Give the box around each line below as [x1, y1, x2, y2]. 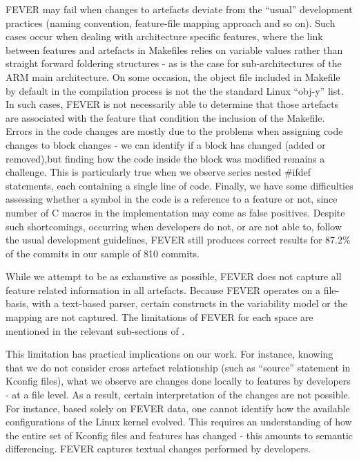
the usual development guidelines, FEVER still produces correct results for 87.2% [6, 232, 351, 247]
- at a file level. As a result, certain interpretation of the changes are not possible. [6, 387, 351, 402]
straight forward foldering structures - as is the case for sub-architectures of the [6, 56, 342, 71]
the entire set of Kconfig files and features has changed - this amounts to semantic [6, 427, 353, 442]
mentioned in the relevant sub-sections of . [6, 323, 185, 338]
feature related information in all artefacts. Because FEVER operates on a [6, 282, 321, 297]
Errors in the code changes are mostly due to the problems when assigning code [6, 124, 343, 138]
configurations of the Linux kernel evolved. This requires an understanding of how [6, 414, 352, 429]
